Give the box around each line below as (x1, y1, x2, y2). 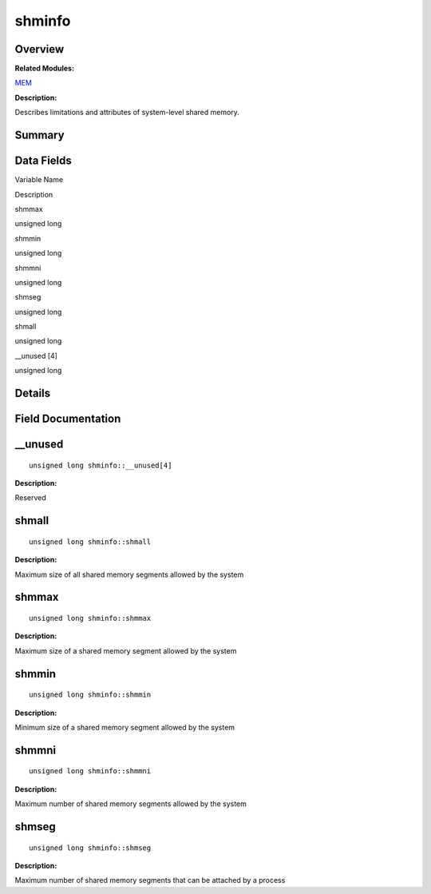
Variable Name (14, 175, 64, 185)
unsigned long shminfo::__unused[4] (29, 460, 172, 470)
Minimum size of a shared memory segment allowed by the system (14, 723, 235, 733)
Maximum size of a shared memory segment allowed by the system (14, 646, 237, 655)
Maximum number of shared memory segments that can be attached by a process (14, 876, 286, 885)
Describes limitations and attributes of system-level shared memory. (14, 108, 239, 117)
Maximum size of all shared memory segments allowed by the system (14, 570, 244, 579)
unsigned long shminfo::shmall (29, 537, 152, 546)
